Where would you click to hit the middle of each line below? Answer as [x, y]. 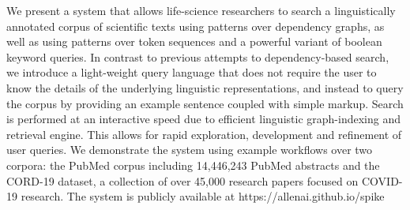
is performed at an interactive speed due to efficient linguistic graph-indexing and [203, 119]
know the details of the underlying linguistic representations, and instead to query [205, 87]
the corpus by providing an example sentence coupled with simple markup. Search [205, 103]
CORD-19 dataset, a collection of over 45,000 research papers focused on [182, 180]
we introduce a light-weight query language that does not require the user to [192, 72]
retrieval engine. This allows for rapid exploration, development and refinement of [204, 134]
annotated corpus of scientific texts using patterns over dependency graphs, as [196, 26]
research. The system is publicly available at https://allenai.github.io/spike [203, 196]
